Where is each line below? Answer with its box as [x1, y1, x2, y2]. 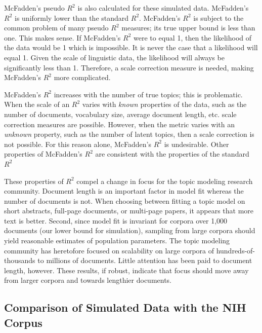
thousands [4, 255, 35, 266]
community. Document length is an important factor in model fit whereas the [4, 186, 244, 196]
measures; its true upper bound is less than [121, 22, 255, 33]
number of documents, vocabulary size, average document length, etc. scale [4, 108, 237, 119]
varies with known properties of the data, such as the [82, 99, 247, 109]
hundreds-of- [216, 245, 255, 255]
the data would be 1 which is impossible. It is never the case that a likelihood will [4, 42, 258, 53]
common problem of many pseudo [4, 22, 109, 33]
